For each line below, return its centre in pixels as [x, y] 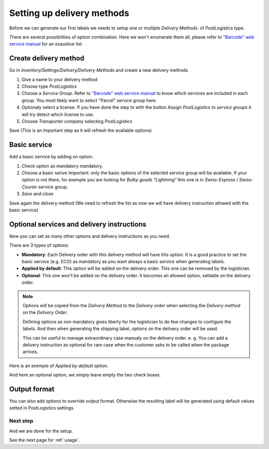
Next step [21, 421]
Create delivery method [47, 58]
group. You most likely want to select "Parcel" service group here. [89, 100]
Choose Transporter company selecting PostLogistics [77, 121]
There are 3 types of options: [39, 245]
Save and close [38, 194]
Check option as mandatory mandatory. [62, 166]
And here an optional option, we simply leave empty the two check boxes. [85, 375]
